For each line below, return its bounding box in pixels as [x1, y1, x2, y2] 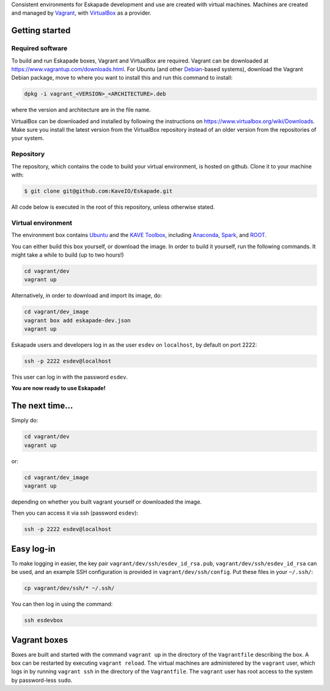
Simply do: [11, 417, 38, 424]
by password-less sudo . [11, 676, 73, 684]
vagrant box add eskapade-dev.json [24, 317, 131, 324]
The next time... [11, 401, 73, 411]
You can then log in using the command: [11, 600, 113, 608]
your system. [11, 135, 45, 142]
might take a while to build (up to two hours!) [11, 251, 125, 259]
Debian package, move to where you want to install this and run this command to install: [11, 74, 233, 81]
